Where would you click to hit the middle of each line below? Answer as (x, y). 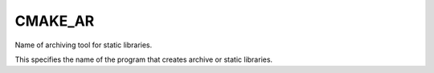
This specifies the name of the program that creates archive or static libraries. (144, 59)
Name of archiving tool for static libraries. (84, 45)
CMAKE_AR (55, 21)
